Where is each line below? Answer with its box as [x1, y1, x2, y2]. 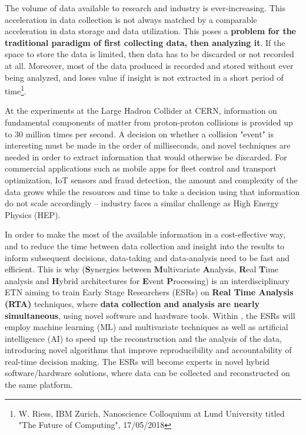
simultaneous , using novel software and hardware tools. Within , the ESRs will [5, 309, 295, 321]
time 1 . [5, 83, 26, 97]
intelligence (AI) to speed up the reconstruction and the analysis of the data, [5, 332, 282, 344]
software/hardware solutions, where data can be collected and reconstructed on [5, 367, 290, 379]
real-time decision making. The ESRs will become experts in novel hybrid [5, 355, 270, 367]
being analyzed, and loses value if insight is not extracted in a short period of [5, 71, 284, 83]
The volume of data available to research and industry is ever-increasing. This [5, 2, 285, 14]
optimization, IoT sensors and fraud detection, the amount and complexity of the [5, 173, 298, 186]
